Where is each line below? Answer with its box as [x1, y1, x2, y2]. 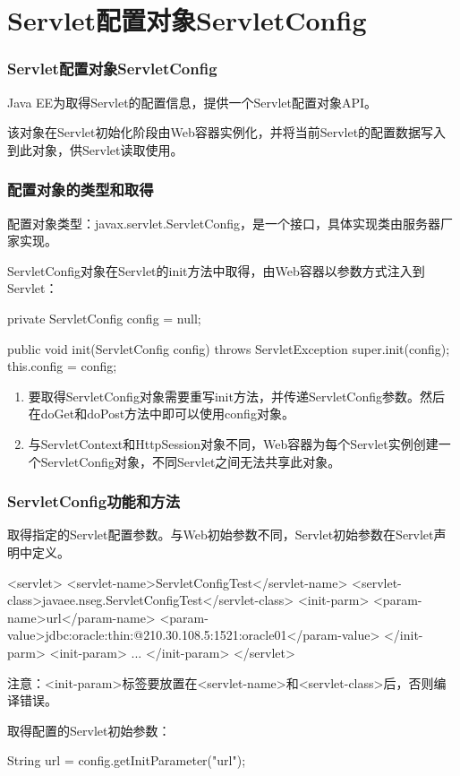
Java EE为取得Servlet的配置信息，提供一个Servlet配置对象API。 [7, 92, 378, 111]
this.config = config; [7, 357, 117, 375]
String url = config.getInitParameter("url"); [7, 751, 246, 770]
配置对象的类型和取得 [7, 178, 154, 201]
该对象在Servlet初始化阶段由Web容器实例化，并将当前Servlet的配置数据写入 [7, 123, 447, 142]
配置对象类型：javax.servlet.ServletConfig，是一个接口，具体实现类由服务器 [7, 213, 440, 232]
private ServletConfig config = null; [7, 308, 201, 327]
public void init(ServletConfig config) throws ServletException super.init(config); [7, 339, 450, 358]
